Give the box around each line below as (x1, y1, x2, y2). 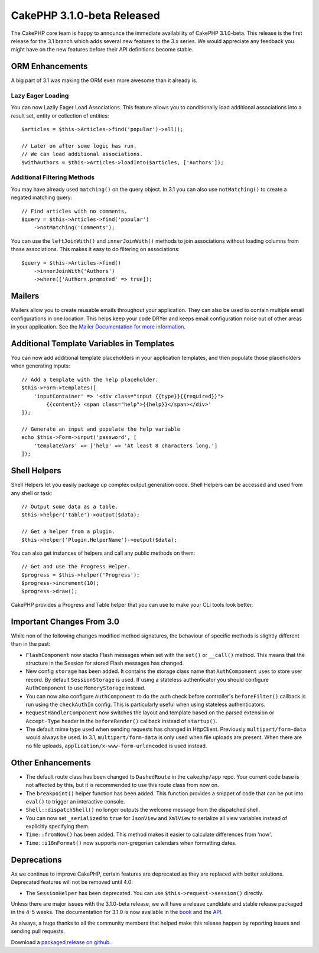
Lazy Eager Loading (11, 92, 69, 100)
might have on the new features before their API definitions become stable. (11, 46, 194, 53)
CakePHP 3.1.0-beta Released (11, 9, 161, 22)
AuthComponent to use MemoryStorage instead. (25, 684, 146, 691)
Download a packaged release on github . (11, 938, 112, 945)
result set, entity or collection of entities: (11, 112, 109, 119)
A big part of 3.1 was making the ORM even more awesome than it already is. (11, 77, 198, 84)
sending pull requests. (11, 928, 65, 935)
